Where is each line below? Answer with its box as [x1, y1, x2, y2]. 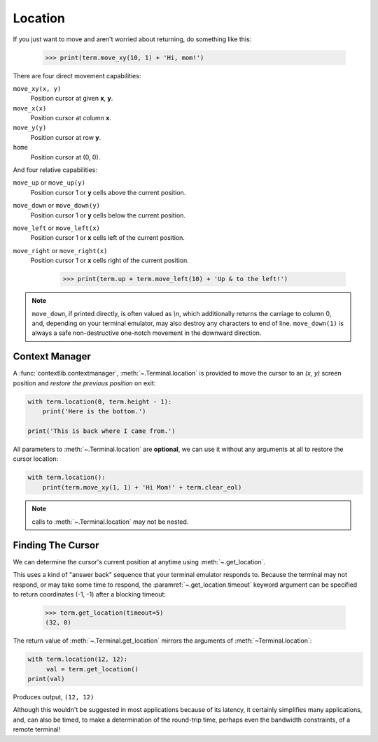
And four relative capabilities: [13, 166, 98, 174]
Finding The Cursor [13, 539, 99, 551]
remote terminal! [13, 725, 61, 734]
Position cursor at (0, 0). [30, 152, 101, 161]
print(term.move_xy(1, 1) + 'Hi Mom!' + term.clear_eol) [42, 483, 242, 491]
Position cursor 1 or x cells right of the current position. [30, 256, 189, 265]
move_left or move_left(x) [13, 224, 101, 232]
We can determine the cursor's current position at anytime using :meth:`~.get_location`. [13, 557, 266, 566]
